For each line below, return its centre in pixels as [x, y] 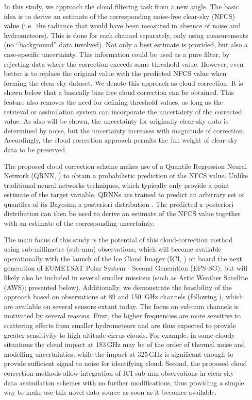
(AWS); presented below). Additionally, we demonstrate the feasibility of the [118, 287]
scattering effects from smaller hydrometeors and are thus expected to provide [120, 325]
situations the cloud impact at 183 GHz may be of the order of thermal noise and [125, 344]
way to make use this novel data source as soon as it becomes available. [110, 392]
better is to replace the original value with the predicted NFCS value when [115, 73]
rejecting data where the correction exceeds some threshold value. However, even [124, 64]
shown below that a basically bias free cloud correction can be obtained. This [119, 92]
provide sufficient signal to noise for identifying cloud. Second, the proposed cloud [126, 363]
